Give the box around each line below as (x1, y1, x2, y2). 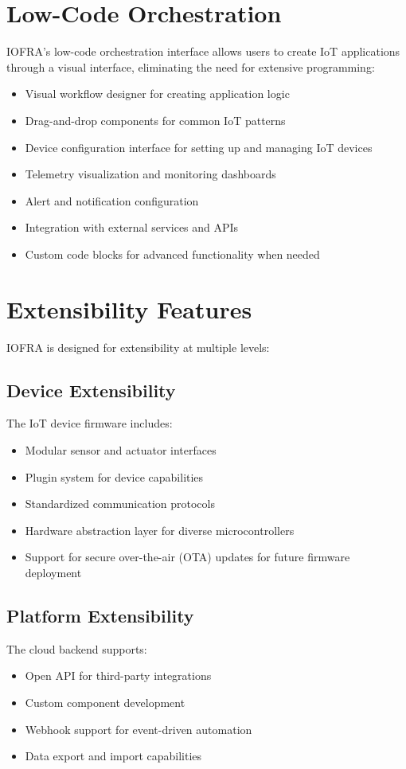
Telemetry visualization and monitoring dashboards (25, 166, 276, 182)
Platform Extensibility (6, 603, 194, 627)
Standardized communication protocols (25, 495, 215, 512)
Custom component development (25, 693, 185, 710)
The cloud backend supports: (6, 640, 147, 657)
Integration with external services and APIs (25, 219, 239, 236)
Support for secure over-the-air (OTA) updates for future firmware (25, 548, 350, 565)
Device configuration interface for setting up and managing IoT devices (25, 139, 373, 155)
